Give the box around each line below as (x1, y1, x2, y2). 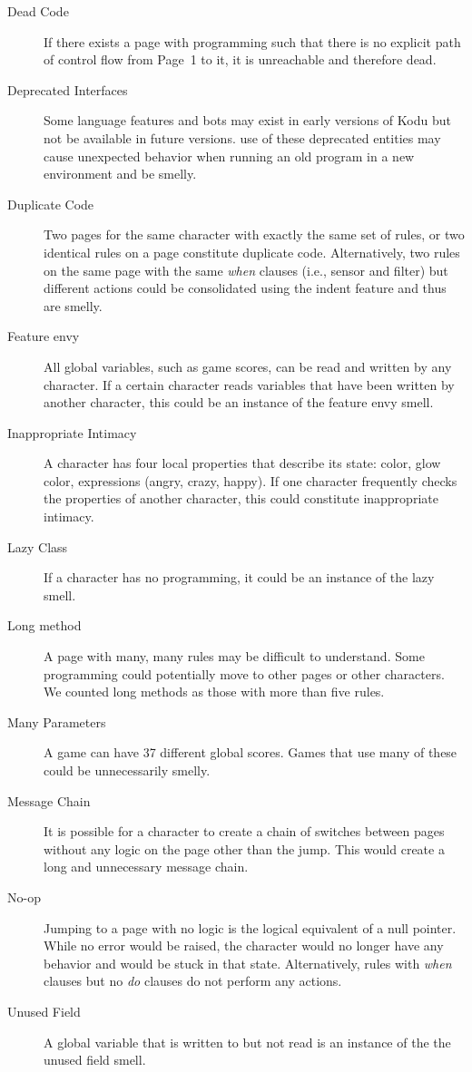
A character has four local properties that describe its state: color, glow (44, 453, 441, 473)
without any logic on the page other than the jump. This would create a (44, 839, 445, 858)
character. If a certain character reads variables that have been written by (44, 375, 455, 394)
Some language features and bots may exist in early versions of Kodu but (44, 111, 451, 130)
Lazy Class (7, 537, 68, 556)
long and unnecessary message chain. (44, 857, 249, 876)
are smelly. (44, 296, 103, 315)
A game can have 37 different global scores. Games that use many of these (44, 743, 457, 762)
